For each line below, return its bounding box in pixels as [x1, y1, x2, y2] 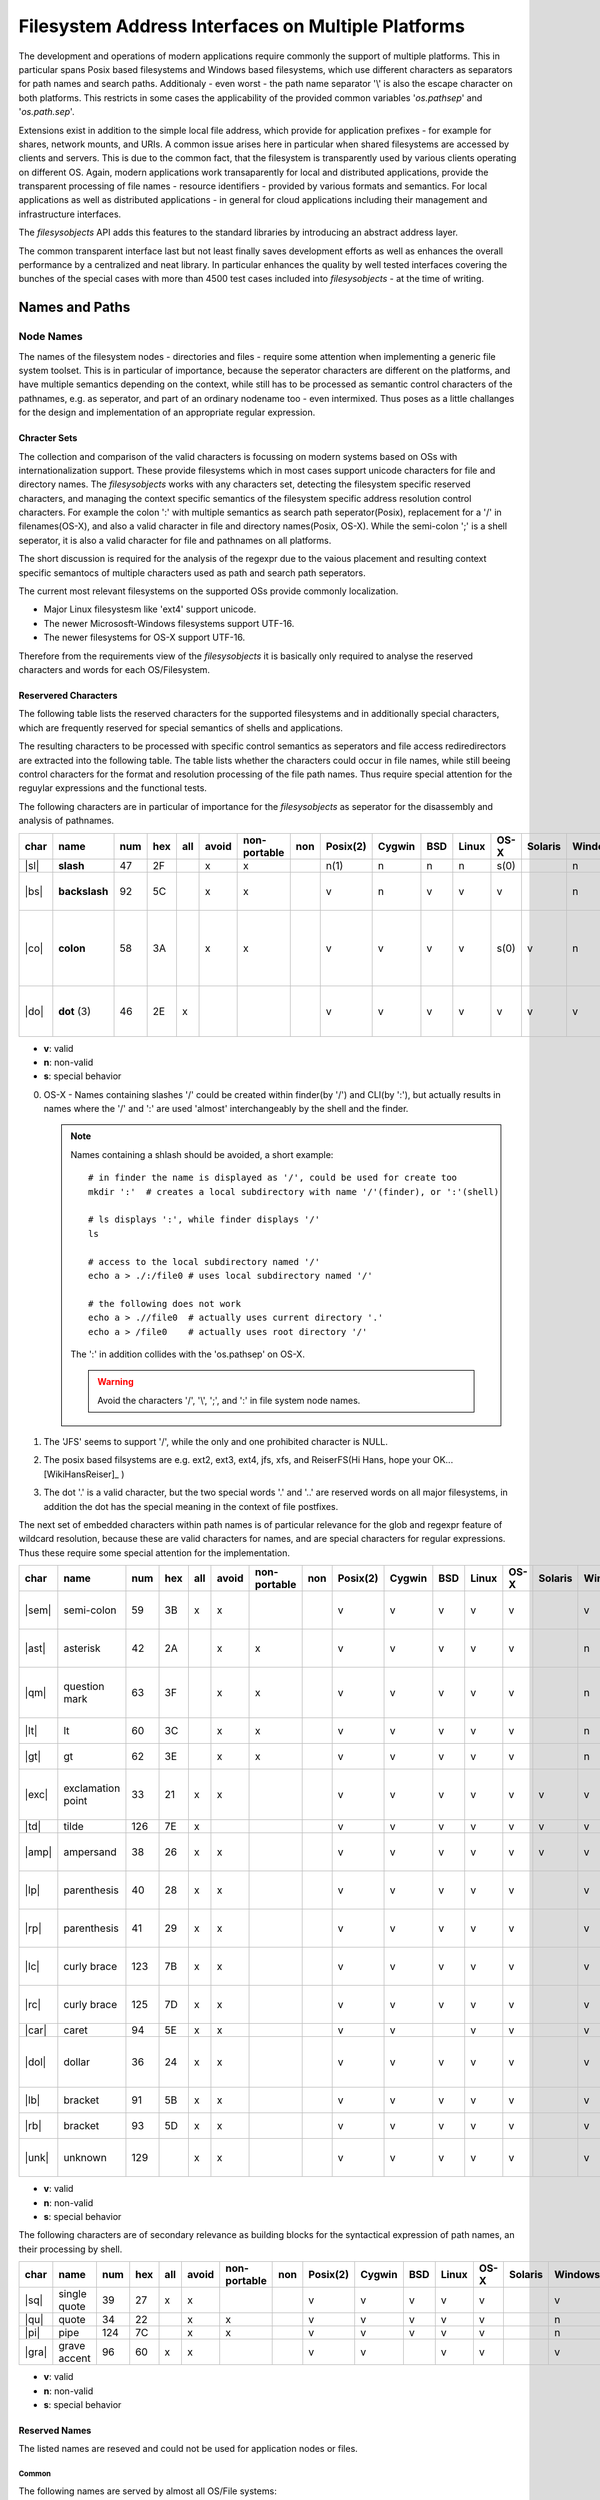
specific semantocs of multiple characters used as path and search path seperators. [18, 566, 366, 579]
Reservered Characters [18, 689, 118, 701]
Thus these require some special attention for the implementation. [18, 1546, 290, 1559]
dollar [63, 2055, 90, 2069]
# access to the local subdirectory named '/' [88, 1256, 320, 1267]
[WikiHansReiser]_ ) [43, 1468, 125, 1480]
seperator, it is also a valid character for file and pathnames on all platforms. [18, 534, 332, 546]
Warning [97, 1376, 134, 1388]
